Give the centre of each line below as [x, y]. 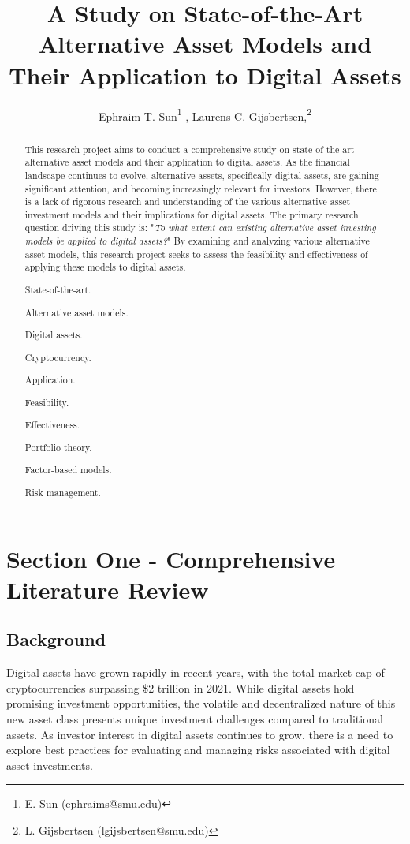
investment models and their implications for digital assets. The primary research [192, 214]
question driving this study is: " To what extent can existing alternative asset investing [200, 228]
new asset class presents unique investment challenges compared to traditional [195, 718]
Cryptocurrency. [58, 357]
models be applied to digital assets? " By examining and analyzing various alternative [197, 241]
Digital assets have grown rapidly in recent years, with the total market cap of [196, 672]
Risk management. [63, 492]
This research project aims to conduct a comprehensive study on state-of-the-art [190, 149]
